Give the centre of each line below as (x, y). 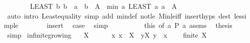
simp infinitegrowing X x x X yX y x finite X (107, 34)
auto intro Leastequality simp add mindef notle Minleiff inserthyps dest (119, 15)
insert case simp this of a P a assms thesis (139, 25)
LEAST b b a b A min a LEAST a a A (103, 6)
